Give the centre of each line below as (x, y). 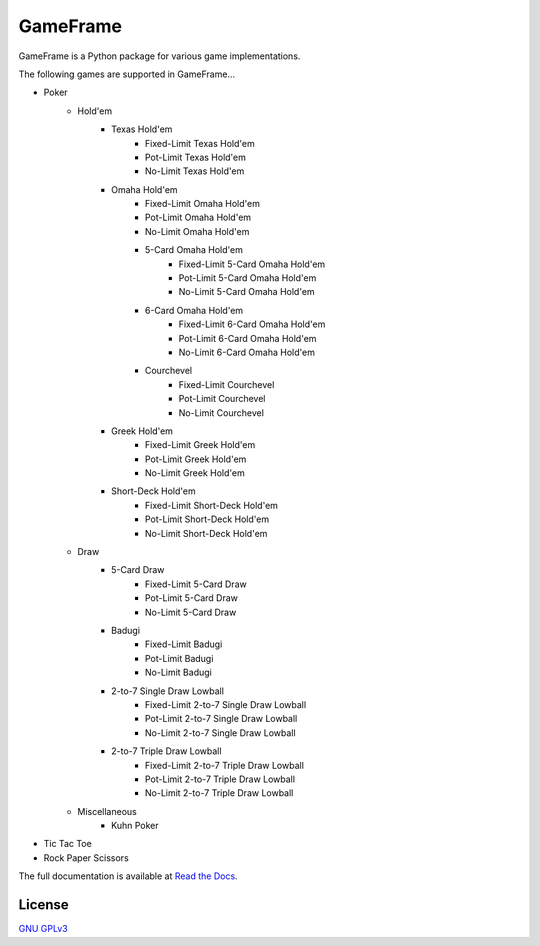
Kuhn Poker (135, 826)
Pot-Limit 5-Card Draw (192, 598)
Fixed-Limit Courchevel (226, 384)
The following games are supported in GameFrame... (127, 74)
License (43, 905)
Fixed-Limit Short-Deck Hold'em (212, 505)
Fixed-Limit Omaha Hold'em (202, 204)
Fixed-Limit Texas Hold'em (200, 143)
